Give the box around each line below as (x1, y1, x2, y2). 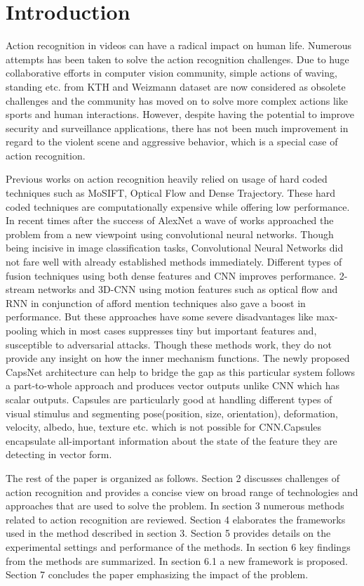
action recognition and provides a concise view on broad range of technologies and (6, 484, 358, 499)
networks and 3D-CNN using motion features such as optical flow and (37, 282, 338, 297)
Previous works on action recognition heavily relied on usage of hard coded (6, 171, 328, 186)
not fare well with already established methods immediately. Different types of (6, 254, 342, 269)
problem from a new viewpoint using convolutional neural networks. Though (6, 226, 334, 241)
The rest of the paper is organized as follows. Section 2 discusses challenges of (6, 470, 339, 485)
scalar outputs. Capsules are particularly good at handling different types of (6, 391, 332, 406)
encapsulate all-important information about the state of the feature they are (6, 433, 337, 448)
